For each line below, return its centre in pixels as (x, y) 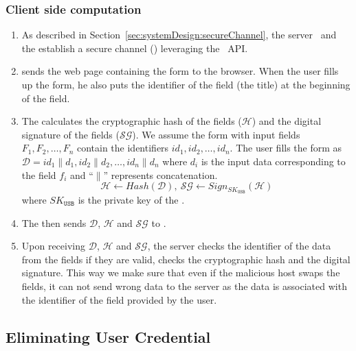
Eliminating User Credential (108, 336)
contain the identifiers (123, 148)
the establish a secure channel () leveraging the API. (135, 48)
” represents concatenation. (160, 174)
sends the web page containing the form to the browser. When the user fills (180, 71)
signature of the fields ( (70, 134)
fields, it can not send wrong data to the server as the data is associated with (184, 286)
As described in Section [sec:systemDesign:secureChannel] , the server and (179, 35)
